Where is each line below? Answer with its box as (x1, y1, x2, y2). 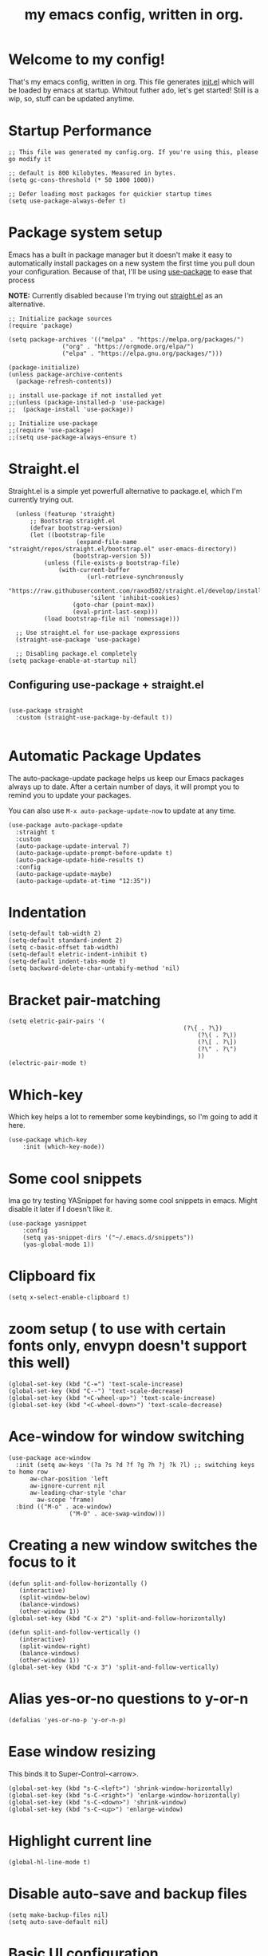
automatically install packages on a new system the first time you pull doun (8, 258, 255, 268)
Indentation (8, 903, 87, 921)
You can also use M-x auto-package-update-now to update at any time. (8, 806, 237, 815)
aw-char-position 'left (29, 1475, 109, 1483)
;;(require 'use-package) (8, 426, 94, 434)
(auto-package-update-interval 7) (15, 842, 130, 850)
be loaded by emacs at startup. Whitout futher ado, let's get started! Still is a (8, 85, 259, 95)
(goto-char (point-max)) (72, 601, 156, 609)
